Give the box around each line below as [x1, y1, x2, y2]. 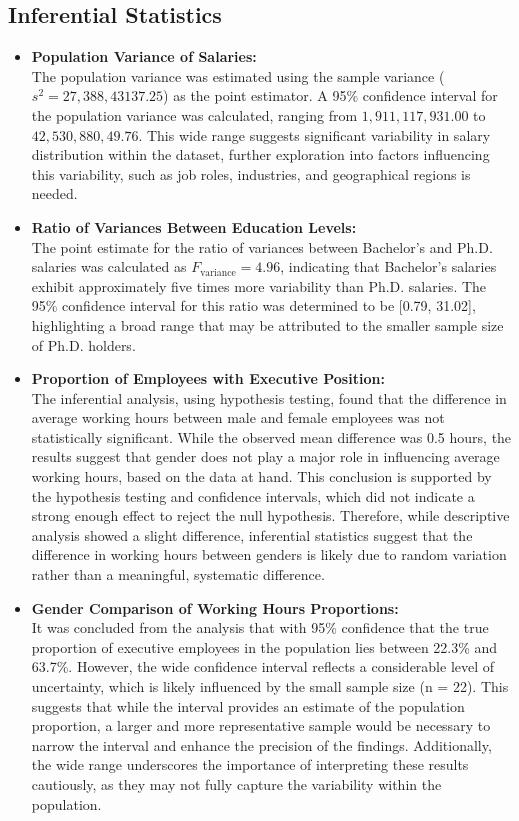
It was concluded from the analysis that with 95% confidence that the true [31, 617, 489, 638]
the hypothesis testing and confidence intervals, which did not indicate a [31, 485, 475, 506]
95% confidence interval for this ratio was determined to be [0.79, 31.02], [31, 295, 476, 316]
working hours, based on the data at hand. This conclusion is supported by [31, 466, 492, 487]
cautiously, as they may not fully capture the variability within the [31, 773, 442, 794]
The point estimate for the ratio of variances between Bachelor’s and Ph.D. [31, 236, 493, 257]
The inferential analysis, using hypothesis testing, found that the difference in [31, 387, 507, 408]
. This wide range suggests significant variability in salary [138, 124, 491, 145]
